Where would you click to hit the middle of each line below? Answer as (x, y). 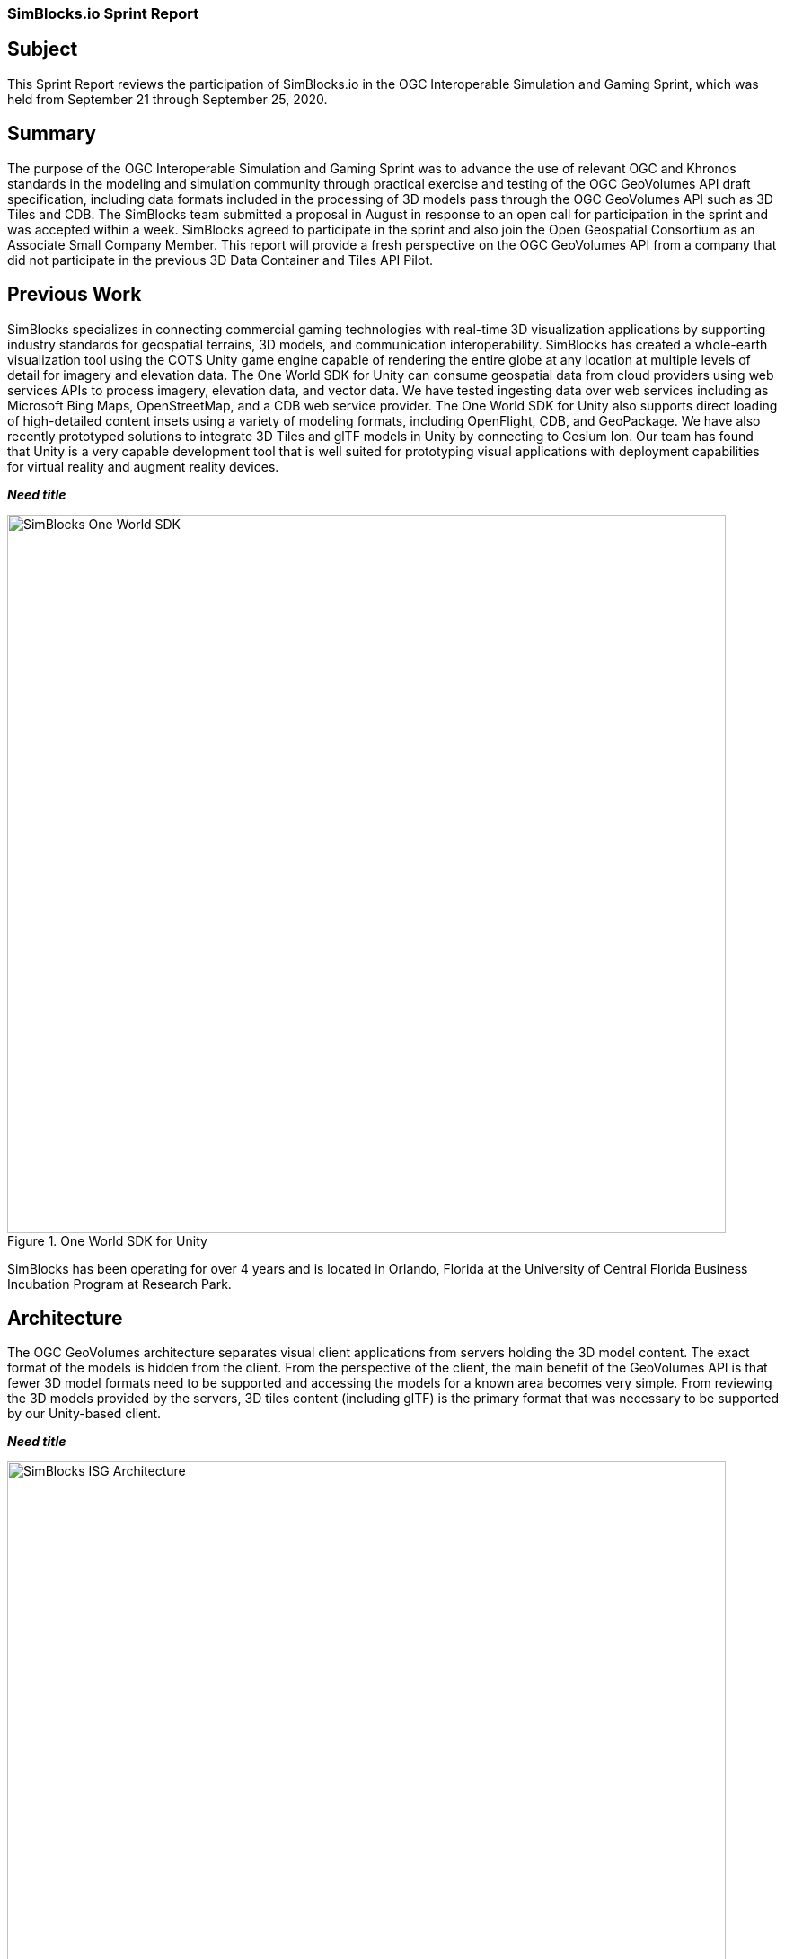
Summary (52, 134)
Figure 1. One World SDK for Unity (107, 1240)
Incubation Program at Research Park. (119, 1284)
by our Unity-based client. (84, 1414)
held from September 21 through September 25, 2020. (168, 99)
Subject (43, 49)
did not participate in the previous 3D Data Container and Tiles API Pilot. (221, 260)
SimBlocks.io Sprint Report (103, 13)
